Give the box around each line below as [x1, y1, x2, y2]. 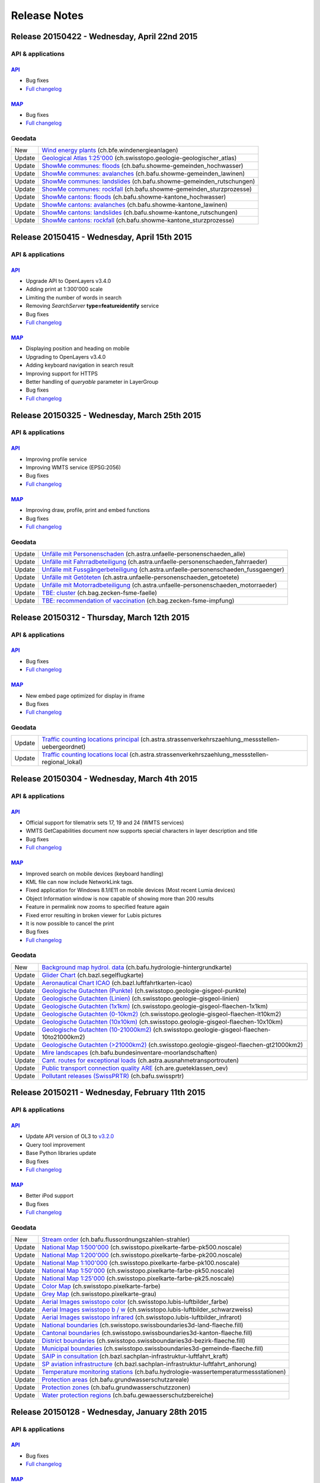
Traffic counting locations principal [41, 736, 139, 744]
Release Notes [11, 9, 84, 22]
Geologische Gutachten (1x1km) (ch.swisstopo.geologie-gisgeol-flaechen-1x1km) [41, 1002, 268, 1010]
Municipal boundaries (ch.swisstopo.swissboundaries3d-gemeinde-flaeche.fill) [41, 1344, 264, 1352]
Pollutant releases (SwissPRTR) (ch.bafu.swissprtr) [41, 1071, 184, 1080]
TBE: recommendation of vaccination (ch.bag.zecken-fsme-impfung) [41, 597, 235, 605]
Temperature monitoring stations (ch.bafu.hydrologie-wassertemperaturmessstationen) [41, 1368, 286, 1376]
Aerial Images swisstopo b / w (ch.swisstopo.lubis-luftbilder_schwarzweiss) [41, 1306, 253, 1314]
